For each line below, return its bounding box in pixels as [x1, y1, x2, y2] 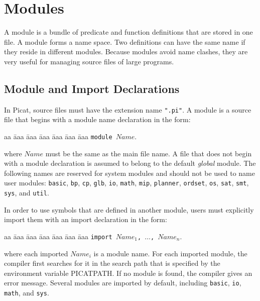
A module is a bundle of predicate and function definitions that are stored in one [4, 27, 253, 37]
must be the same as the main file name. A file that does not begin [45, 148, 252, 158]
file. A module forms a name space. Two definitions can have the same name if [4, 36, 245, 47]
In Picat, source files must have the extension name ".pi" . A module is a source [4, 104, 251, 115]
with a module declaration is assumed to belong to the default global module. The [4, 158, 256, 168]
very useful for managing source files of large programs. [4, 56, 174, 66]
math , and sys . [4, 287, 49, 297]
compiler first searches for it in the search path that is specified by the [4, 258, 220, 268]
